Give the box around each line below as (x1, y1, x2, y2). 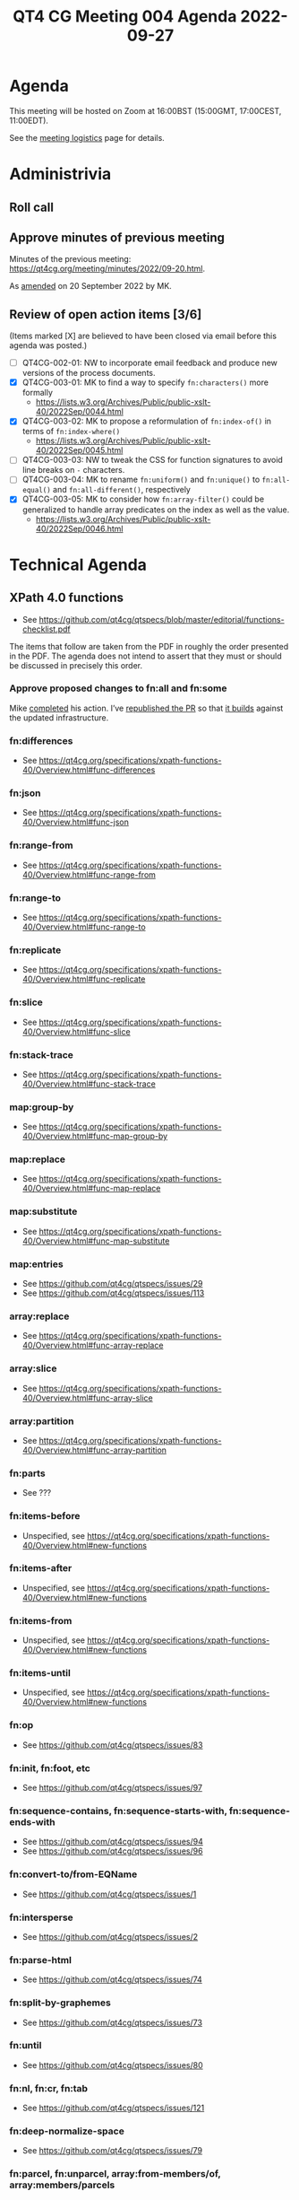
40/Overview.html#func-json (21, 816, 130, 827)
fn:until (9, 2039, 42, 2052)
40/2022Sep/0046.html (35, 523, 124, 534)
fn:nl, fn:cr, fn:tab (9, 2082, 88, 2094)
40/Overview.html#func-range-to (21, 921, 146, 932)
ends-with (9, 1815, 56, 1828)
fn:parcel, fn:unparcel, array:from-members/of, (9, 2168, 221, 2180)
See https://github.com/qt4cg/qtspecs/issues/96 (21, 1846, 203, 1856)
